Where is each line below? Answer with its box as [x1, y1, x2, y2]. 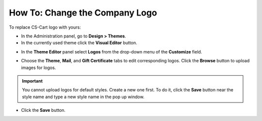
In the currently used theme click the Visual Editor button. [21, 40, 138, 46]
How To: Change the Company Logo [9, 7, 157, 18]
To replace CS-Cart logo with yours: [9, 24, 81, 30]
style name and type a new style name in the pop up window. [22, 94, 145, 100]
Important [22, 78, 43, 84]
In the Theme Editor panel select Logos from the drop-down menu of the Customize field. [21, 49, 202, 54]
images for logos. [21, 65, 56, 70]
